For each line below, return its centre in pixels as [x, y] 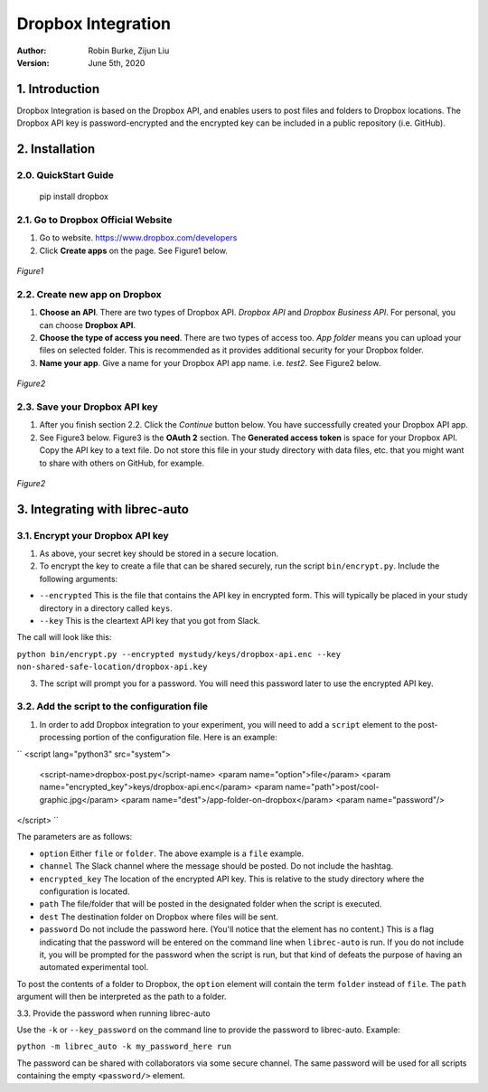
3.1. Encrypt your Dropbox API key [93, 535]
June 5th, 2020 [117, 62]
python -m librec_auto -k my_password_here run [124, 1047]
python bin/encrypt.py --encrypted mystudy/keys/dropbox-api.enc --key [179, 654]
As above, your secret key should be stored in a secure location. [159, 554]
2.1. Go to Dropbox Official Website [94, 220]
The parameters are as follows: [75, 837]
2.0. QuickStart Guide [66, 175]
